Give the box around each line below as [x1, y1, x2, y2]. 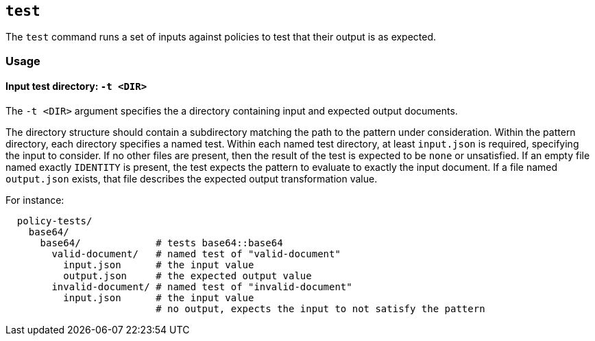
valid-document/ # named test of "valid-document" [51, 248, 341, 260]
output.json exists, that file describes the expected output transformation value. [5, 173, 378, 185]
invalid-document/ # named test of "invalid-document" [51, 281, 352, 293]
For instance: [5, 194, 64, 207]
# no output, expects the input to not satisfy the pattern [156, 303, 485, 315]
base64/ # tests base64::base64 [40, 237, 283, 249]
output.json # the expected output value [63, 270, 312, 282]
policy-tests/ [16, 215, 93, 227]
